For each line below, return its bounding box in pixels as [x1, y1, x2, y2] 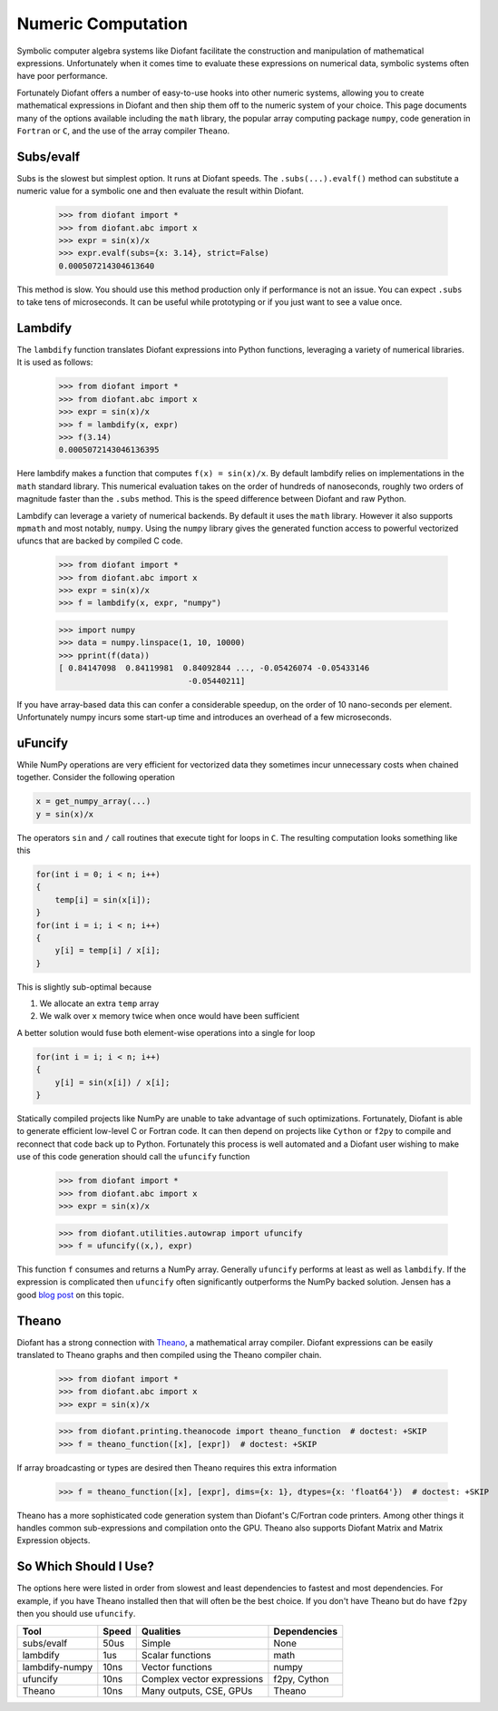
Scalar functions [141, 1648, 212, 1661]
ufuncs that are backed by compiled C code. [16, 535, 183, 546]
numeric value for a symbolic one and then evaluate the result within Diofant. [16, 186, 304, 197]
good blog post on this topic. [16, 1289, 124, 1300]
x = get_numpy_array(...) [35, 797, 151, 807]
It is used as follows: [16, 357, 93, 367]
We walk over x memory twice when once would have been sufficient [39, 1011, 299, 1022]
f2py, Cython [273, 1672, 329, 1685]
